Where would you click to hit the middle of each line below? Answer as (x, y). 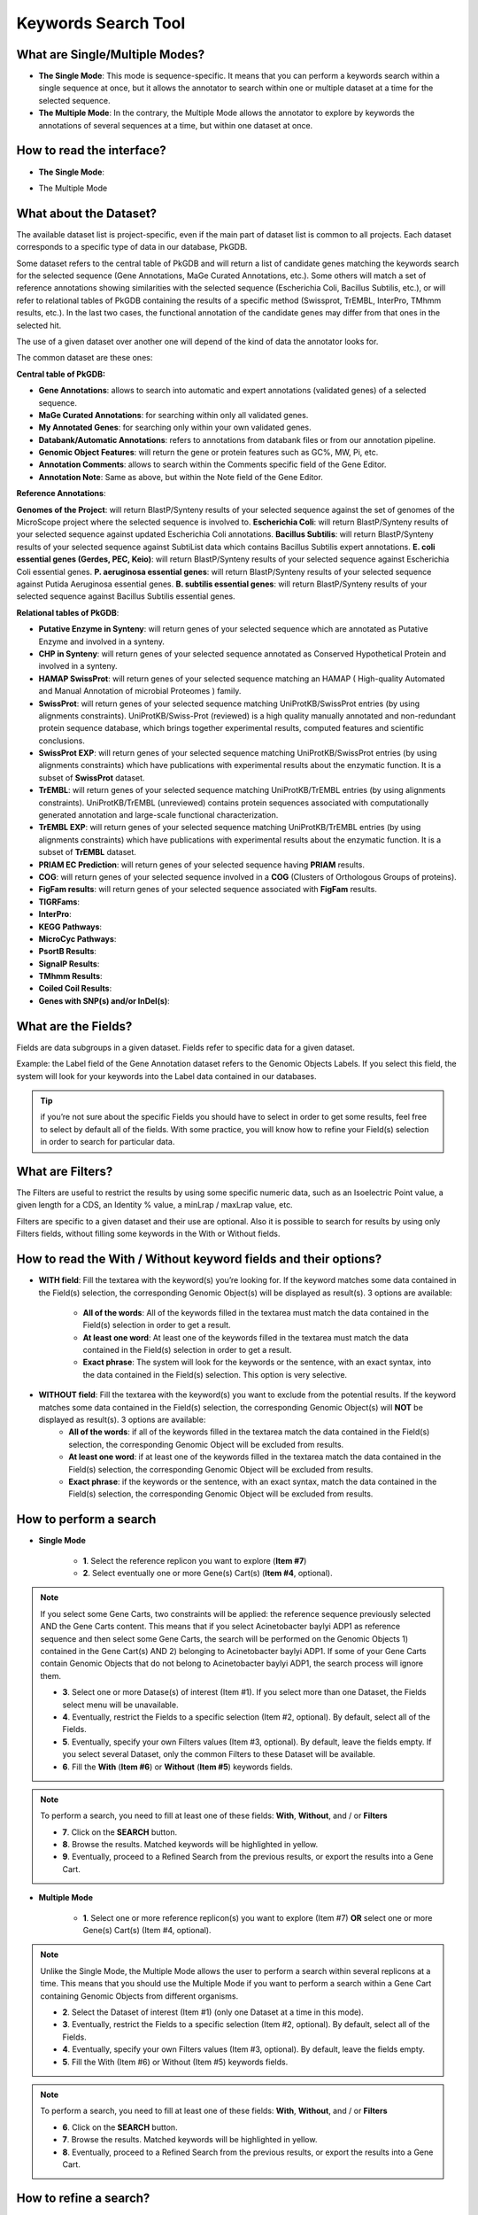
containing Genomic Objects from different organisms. (139, 1996)
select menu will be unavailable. (120, 1705)
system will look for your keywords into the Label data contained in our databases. (166, 1076)
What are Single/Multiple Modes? (111, 54)
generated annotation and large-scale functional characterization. (158, 815)
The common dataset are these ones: (85, 358)
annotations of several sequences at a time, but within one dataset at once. (176, 125)
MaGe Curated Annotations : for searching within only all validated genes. (173, 415)
